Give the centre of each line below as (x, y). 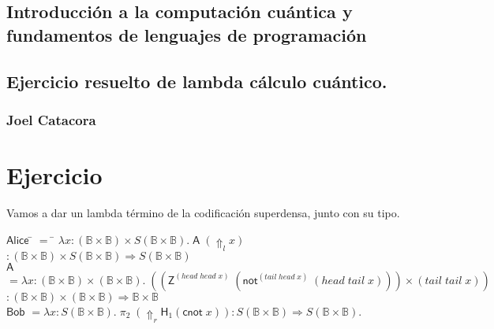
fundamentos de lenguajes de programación (187, 34)
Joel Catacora (51, 119)
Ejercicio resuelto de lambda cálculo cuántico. (197, 81)
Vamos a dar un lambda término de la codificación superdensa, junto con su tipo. (203, 212)
